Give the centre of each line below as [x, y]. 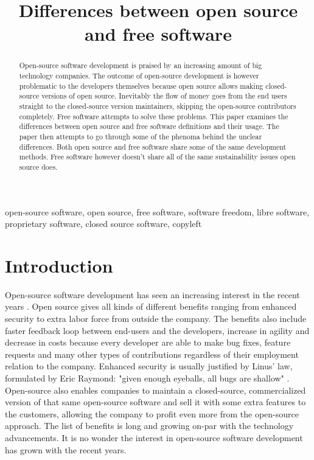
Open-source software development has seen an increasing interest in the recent [152, 294]
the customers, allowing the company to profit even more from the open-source [152, 413]
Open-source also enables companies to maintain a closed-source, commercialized [155, 390]
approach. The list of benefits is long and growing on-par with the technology [149, 426]
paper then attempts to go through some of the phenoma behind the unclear [141, 136]
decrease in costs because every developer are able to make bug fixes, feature [148, 342]
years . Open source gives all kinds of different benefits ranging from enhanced [151, 306]
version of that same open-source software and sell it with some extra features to [155, 402]
